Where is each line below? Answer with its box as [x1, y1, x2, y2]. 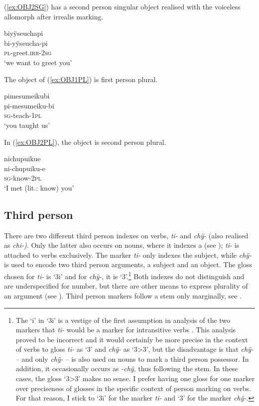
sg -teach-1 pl [4, 110, 42, 120]
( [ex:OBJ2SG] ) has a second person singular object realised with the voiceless [4, 1, 241, 11]
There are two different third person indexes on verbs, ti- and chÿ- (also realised [4, 230, 249, 240]
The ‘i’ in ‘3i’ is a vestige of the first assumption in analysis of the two [15, 314, 231, 325]
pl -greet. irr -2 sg [4, 47, 52, 58]
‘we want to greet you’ [4, 57, 72, 67]
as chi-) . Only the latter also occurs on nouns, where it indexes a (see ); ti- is [4, 240, 240, 250]
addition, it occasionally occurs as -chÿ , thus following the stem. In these [15, 363, 238, 374]
